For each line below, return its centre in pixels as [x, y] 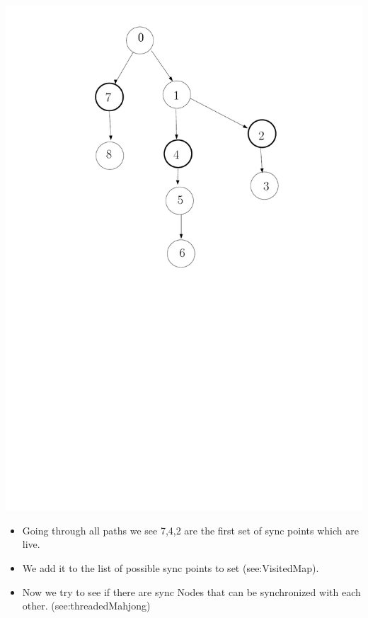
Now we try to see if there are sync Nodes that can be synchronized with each [191, 591]
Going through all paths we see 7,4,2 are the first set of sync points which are [190, 530]
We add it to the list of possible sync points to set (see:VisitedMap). [171, 567]
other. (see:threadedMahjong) [86, 606]
